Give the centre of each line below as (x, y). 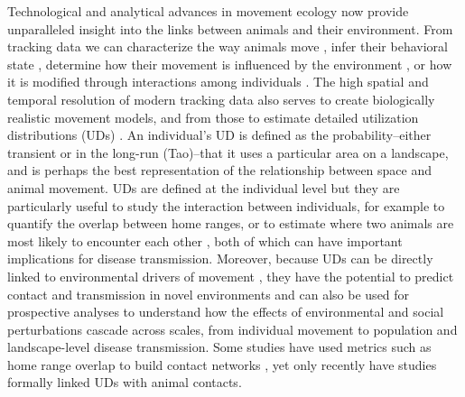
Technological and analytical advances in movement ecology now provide (208, 11)
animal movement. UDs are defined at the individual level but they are (204, 187)
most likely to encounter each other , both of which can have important (205, 240)
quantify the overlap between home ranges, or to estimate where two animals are (231, 223)
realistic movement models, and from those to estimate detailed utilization (213, 117)
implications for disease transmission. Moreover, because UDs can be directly (220, 259)
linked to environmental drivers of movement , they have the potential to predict (231, 276)
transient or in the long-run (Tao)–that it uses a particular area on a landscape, (228, 152)
